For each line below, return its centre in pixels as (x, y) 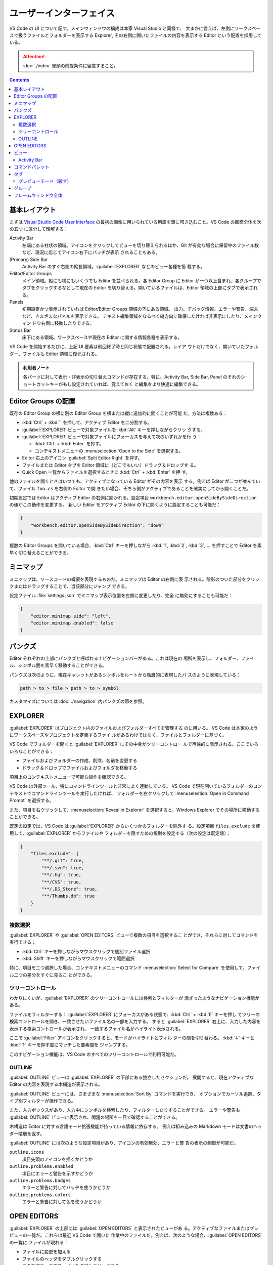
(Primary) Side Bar (29, 259)
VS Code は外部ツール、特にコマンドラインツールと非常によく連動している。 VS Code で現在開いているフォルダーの (131, 786)
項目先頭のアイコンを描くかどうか (57, 1159)
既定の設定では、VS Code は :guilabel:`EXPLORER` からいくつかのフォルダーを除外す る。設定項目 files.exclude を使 (135, 826)
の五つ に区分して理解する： (39, 229)
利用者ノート (36, 368)
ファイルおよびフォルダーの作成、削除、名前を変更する (80, 761)
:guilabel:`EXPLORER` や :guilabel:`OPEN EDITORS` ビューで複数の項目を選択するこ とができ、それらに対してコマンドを (134, 935)
